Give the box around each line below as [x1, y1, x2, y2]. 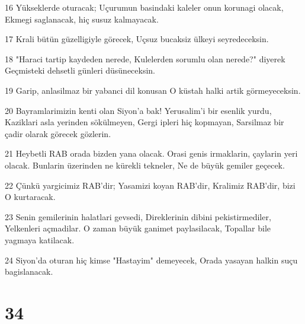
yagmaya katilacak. [5, 233, 75, 246]
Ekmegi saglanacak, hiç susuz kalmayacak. [5, 12, 159, 25]
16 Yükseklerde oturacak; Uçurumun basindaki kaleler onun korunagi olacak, [5, 1, 284, 13]
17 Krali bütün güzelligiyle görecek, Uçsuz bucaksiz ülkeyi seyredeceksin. [5, 33, 269, 45]
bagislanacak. [5, 265, 53, 278]
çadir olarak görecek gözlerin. [5, 127, 111, 139]
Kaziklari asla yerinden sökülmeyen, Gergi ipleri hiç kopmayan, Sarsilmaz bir [5, 116, 284, 128]
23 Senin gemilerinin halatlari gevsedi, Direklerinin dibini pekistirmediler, [5, 210, 271, 223]
